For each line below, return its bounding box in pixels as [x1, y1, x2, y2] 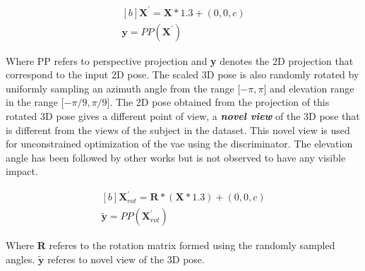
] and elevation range [263, 80, 354, 95]
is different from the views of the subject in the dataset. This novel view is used [6, 122, 350, 137]
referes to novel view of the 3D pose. [47, 252, 205, 267]
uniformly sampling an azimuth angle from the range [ [6, 80, 241, 95]
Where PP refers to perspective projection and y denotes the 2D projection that [6, 53, 354, 68]
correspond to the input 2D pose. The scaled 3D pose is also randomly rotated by [6, 67, 359, 82]
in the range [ [6, 95, 64, 109]
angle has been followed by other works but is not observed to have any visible [6, 150, 346, 164]
